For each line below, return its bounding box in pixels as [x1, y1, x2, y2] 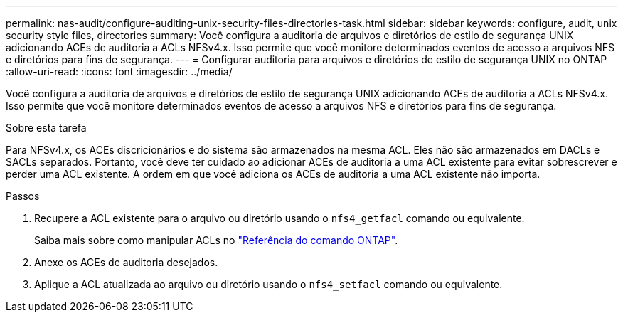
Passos [6, 190, 40, 202]
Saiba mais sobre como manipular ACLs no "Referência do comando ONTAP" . [34, 234, 398, 246]
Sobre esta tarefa [6, 122, 87, 134]
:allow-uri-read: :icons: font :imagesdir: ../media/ [6, 65, 233, 78]
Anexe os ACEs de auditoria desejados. [34, 256, 218, 268]
